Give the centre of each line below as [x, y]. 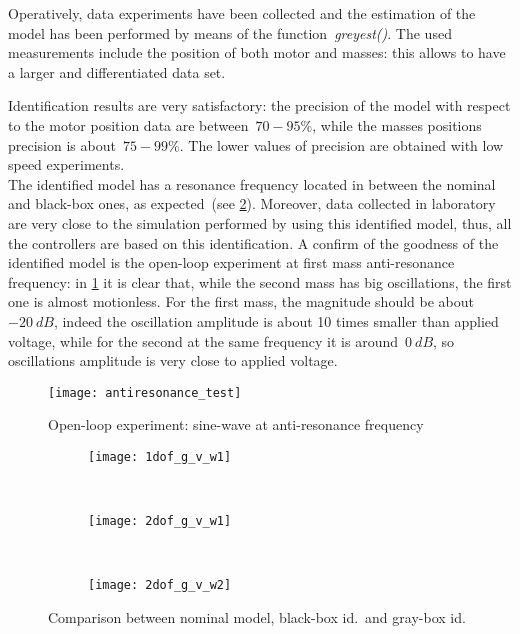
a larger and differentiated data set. [117, 71]
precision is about [62, 144]
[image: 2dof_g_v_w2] [160, 585]
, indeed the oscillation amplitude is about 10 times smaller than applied [276, 320]
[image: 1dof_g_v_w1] [160, 456]
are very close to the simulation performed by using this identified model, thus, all [260, 222]
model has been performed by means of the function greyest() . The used [230, 32]
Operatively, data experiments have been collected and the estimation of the [242, 13]
